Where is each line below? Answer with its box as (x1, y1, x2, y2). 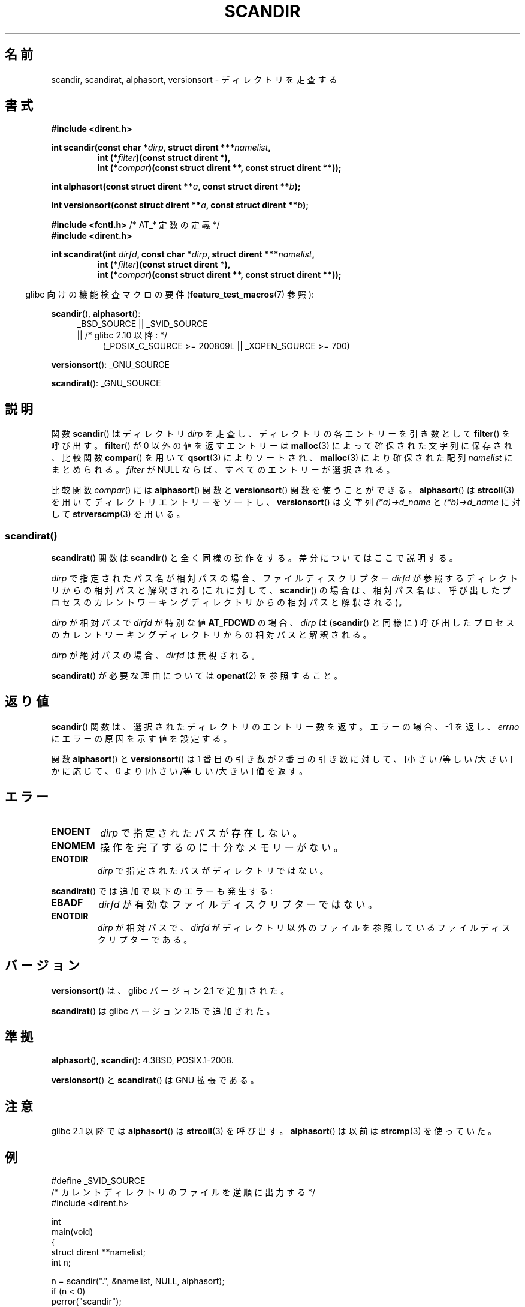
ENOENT (50, 825, 91, 837)
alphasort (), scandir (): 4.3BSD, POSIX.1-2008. (51, 1055, 234, 1066)
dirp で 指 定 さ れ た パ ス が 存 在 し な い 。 (100, 826, 303, 839)
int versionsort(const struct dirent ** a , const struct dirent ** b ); (51, 200, 309, 211)
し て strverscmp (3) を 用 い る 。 (51, 509, 185, 520)
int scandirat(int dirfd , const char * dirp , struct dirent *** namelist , (51, 249, 315, 260)
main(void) (51, 1227, 93, 1237)
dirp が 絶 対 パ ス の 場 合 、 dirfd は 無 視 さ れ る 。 (51, 650, 260, 661)
